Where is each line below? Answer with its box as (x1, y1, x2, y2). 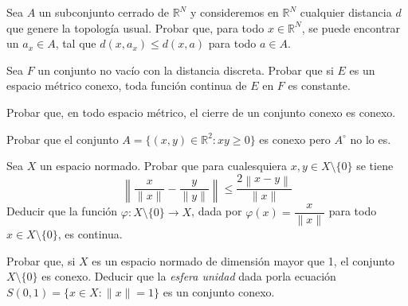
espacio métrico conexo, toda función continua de (6, 77, 247, 94)
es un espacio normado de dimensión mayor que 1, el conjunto (92, 252, 395, 269)
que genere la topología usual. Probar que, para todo (6, 19, 265, 36)
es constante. (288, 77, 351, 94)
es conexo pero (259, 130, 331, 147)
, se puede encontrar (301, 19, 401, 36)
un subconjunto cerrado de (38, 4, 169, 20)
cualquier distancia (300, 4, 392, 20)
